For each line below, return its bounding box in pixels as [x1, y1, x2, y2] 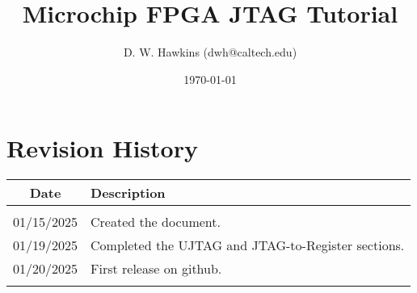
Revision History [6, 132, 198, 165]
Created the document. [91, 212, 221, 232]
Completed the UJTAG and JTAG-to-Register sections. [91, 236, 405, 255]
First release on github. [91, 259, 222, 278]
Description [91, 183, 166, 203]
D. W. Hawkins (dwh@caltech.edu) [123, 44, 297, 61]
